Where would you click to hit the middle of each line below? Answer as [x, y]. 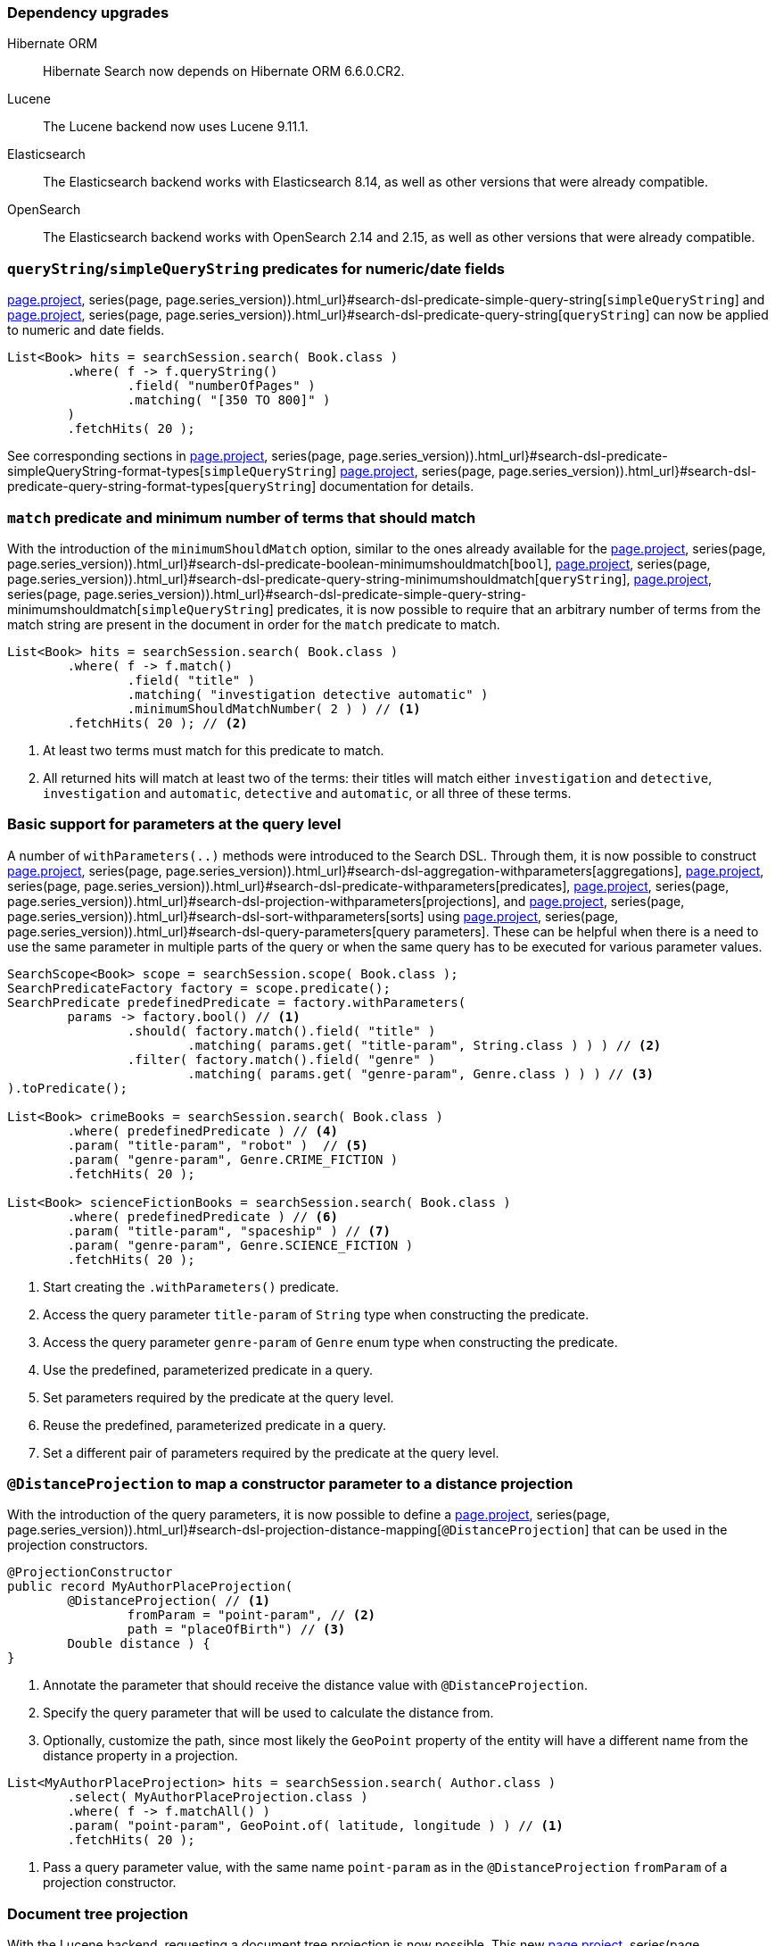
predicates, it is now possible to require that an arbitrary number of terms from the [519, 609]
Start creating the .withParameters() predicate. [191, 1286]
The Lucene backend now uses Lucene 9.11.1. [176, 127]
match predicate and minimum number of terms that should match [242, 517]
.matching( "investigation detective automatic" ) [308, 694]
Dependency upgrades [88, 12]
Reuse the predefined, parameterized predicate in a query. [214, 1425]
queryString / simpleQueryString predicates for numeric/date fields [256, 268]
